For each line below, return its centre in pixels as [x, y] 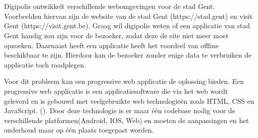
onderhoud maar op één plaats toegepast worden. [79, 130]
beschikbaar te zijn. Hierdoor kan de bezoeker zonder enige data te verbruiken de [128, 55]
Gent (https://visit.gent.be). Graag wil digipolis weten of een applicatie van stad [127, 26]
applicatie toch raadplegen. [45, 64]
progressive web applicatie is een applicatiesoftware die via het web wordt [116, 91]
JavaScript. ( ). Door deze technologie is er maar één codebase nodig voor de [120, 110]
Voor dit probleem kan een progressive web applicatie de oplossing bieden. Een [124, 81]
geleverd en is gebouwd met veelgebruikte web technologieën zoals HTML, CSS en [129, 101]
